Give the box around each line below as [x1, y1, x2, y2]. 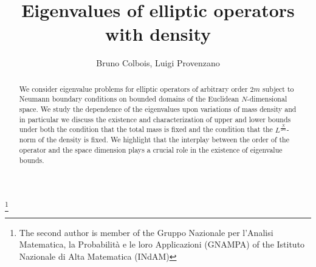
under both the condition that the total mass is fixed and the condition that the [19, 124, 273, 134]
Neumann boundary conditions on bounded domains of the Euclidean [19, 94, 239, 104]
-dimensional [247, 94, 287, 104]
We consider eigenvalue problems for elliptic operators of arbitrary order [19, 83, 248, 94]
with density [105, 21, 211, 46]
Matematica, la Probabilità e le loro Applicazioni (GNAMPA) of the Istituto [19, 238, 305, 251]
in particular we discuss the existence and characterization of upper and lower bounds [19, 114, 291, 124]
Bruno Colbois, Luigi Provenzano [96, 57, 220, 69]
